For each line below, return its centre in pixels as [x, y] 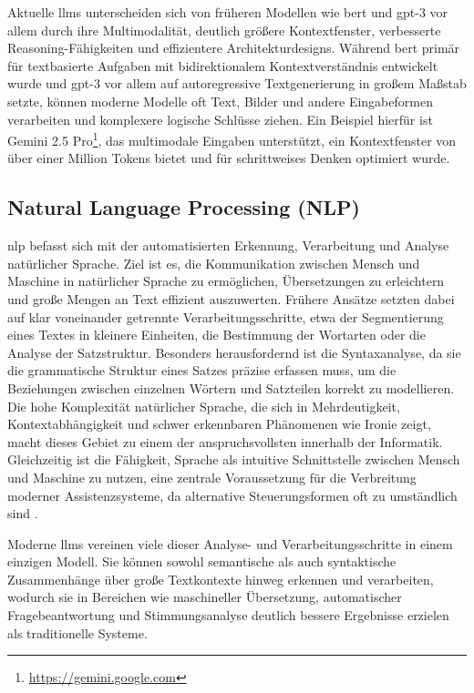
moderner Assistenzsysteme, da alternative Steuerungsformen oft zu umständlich [232, 495]
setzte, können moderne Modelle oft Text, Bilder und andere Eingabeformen [220, 101]
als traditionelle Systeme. [77, 632]
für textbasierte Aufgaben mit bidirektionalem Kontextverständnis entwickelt [223, 65]
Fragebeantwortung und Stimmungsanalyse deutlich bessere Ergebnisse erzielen [228, 615]
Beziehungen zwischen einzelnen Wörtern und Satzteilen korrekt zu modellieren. [231, 387]
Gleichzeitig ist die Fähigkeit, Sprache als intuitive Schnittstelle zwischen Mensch [234, 459]
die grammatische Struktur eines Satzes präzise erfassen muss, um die [202, 370]
